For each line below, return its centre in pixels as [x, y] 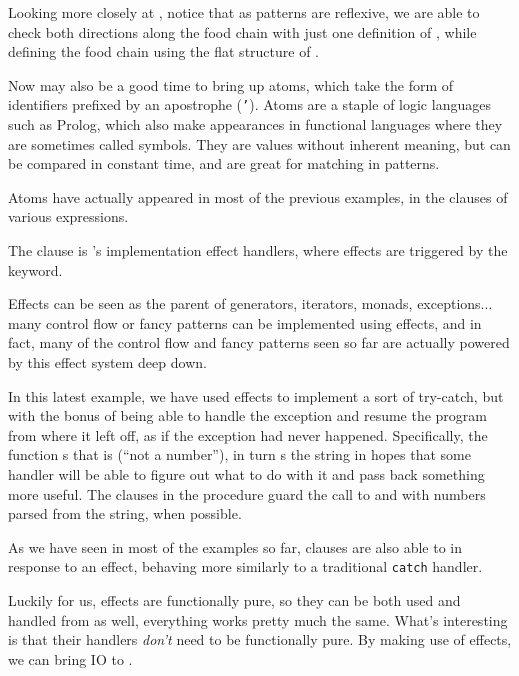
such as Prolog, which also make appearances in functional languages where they [255, 124]
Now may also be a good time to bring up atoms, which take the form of [231, 84]
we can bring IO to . [70, 658]
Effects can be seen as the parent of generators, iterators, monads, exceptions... [250, 303]
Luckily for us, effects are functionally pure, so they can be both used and [234, 599]
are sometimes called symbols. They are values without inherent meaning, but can [259, 143]
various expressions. [68, 216]
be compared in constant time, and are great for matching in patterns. [224, 163]
